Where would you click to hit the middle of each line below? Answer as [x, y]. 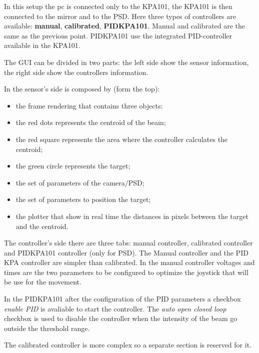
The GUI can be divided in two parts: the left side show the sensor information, [126, 62]
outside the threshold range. [47, 328]
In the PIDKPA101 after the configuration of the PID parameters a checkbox [122, 299]
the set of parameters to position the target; [83, 199]
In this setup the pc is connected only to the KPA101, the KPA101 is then [118, 6]
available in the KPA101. [42, 45]
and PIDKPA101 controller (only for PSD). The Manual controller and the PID [126, 252]
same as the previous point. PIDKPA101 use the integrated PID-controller [118, 35]
